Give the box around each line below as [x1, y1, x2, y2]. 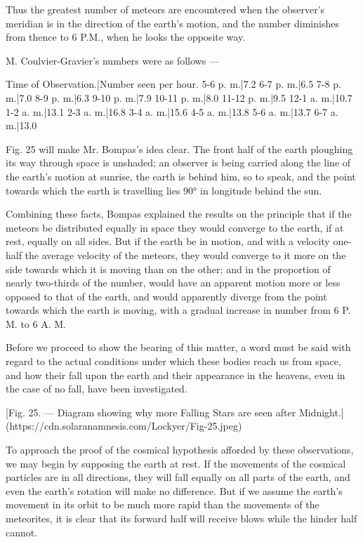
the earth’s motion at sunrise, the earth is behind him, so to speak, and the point [6, 168, 356, 183]
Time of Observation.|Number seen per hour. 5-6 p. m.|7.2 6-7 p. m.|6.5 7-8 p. [6, 77, 341, 91]
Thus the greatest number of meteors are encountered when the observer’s [6, 2, 325, 16]
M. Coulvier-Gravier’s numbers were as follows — [6, 53, 219, 67]
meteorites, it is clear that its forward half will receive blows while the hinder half [6, 511, 357, 525]
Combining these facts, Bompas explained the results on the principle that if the [6, 206, 352, 221]
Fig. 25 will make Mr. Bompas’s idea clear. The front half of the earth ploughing [6, 141, 353, 156]
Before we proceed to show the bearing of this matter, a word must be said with [6, 340, 351, 355]
